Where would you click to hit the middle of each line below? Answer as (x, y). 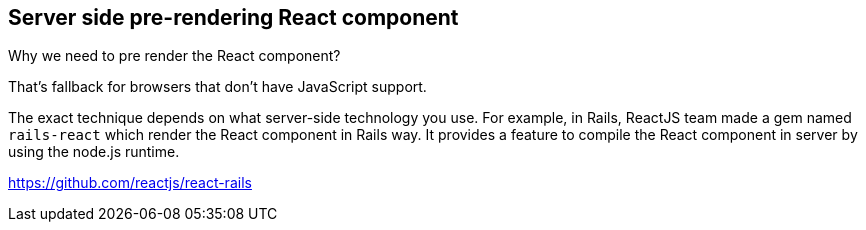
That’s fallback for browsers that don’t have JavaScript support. (217, 87)
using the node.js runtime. (94, 152)
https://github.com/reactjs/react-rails (130, 183)
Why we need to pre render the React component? (174, 56)
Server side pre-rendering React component (233, 17)
